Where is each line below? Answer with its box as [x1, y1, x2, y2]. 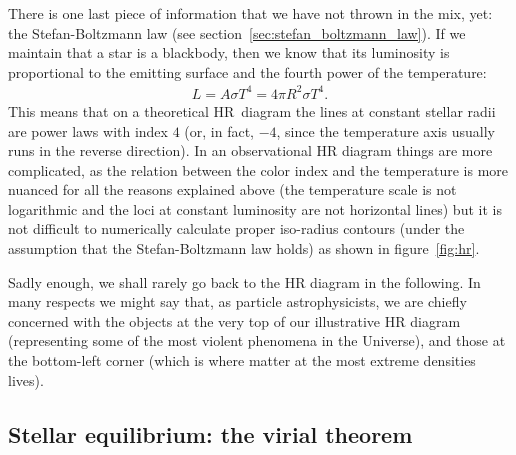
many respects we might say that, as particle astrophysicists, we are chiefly [8, 291, 467, 312]
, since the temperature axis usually [276, 120, 496, 141]
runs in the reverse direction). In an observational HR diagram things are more [8, 140, 493, 161]
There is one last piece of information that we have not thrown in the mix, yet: [8, 3, 493, 23]
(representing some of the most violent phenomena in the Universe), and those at [8, 330, 506, 351]
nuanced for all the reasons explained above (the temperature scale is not [8, 179, 457, 200]
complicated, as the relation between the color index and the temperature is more [8, 159, 509, 180]
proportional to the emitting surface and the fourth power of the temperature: [8, 61, 487, 82]
